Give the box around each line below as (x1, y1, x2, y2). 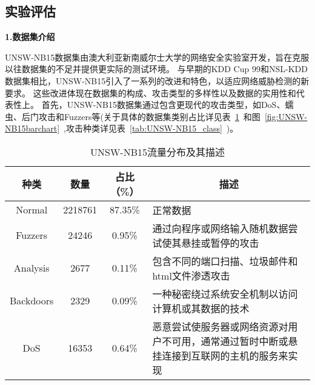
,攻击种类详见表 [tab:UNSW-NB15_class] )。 (64, 122, 239, 135)
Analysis (13, 261, 50, 275)
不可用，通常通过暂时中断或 (162, 333, 288, 348)
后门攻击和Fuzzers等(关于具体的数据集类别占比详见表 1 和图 (21, 110, 260, 122)
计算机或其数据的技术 (152, 301, 250, 315)
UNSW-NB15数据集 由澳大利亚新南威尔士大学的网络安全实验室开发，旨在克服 (5, 50, 310, 63)
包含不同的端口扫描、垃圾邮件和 (152, 253, 298, 268)
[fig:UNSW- (264, 110, 308, 122)
